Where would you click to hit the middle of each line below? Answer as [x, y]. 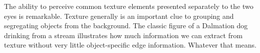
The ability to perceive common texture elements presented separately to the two [129, 6]
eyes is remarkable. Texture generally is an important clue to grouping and [119, 16]
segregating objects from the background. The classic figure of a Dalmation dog [126, 26]
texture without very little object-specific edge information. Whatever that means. [130, 45]
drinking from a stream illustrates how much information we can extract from [123, 35]
